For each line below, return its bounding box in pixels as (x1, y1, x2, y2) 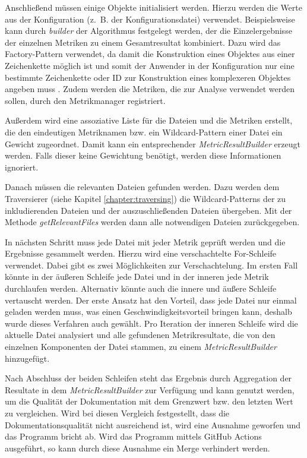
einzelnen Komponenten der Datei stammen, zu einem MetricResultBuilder (5, 340, 277, 353)
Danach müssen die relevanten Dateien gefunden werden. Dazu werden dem (5, 181, 280, 193)
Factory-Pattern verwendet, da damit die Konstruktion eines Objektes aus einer (5, 48, 295, 60)
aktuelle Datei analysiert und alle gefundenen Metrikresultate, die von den (5, 329, 276, 341)
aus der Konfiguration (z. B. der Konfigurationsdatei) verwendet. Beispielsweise (5, 12, 295, 25)
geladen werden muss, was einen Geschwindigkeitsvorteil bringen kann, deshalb (5, 305, 292, 318)
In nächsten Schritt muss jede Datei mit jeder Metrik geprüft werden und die (5, 235, 286, 248)
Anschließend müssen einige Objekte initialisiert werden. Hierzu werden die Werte (5, 1, 302, 13)
